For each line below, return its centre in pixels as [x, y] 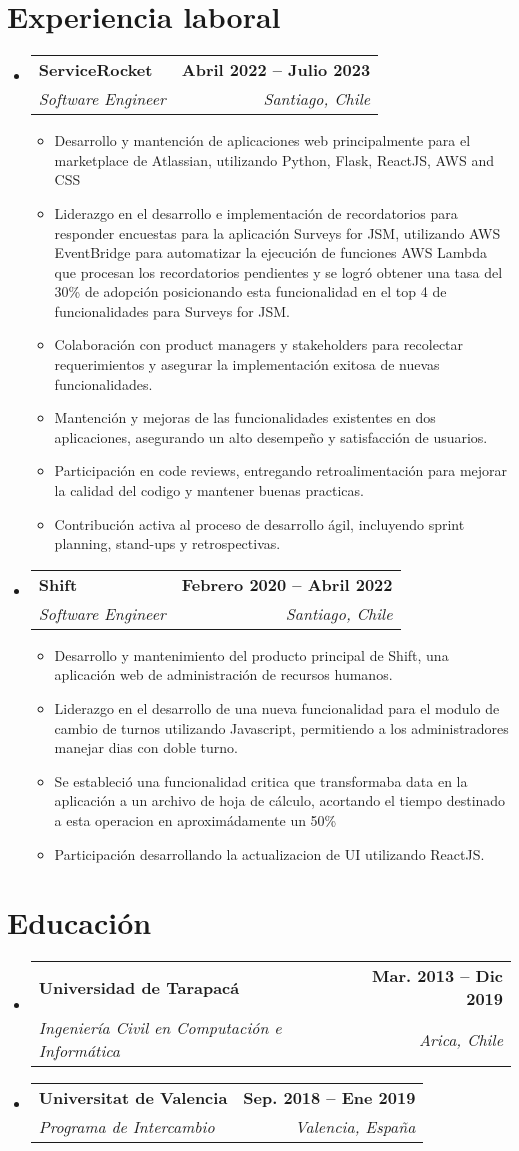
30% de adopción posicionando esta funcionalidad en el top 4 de [250, 291]
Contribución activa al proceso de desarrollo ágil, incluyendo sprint [259, 523]
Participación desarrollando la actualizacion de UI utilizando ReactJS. [269, 853]
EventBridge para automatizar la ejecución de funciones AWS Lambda [271, 252]
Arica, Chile [460, 1039]
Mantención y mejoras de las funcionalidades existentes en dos [245, 417]
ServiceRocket [95, 70]
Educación [79, 922]
